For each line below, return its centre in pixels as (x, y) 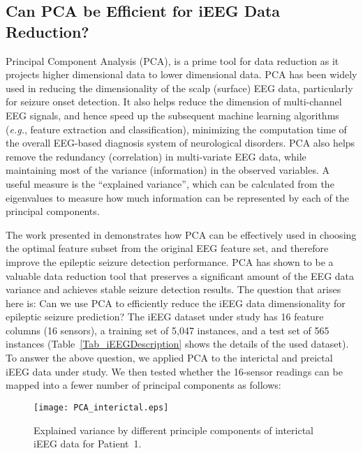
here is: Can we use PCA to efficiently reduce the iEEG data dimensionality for (176, 303)
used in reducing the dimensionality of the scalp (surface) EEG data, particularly (179, 88)
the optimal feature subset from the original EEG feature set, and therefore (167, 248)
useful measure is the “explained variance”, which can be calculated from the (170, 183)
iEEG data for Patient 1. (88, 444)
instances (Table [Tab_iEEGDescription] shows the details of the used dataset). (177, 344)
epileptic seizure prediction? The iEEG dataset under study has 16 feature (165, 317)
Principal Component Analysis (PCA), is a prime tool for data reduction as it (172, 60)
